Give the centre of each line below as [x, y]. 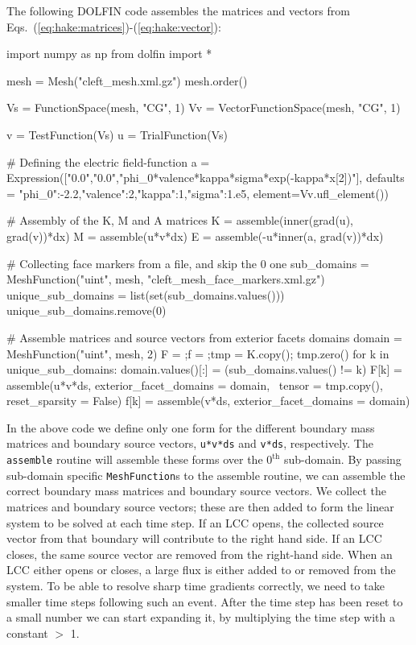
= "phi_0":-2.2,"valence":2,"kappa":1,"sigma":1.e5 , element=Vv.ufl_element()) [198, 193]
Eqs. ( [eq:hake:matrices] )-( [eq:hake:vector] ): [114, 26]
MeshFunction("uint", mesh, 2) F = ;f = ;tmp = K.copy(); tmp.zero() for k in [198, 353]
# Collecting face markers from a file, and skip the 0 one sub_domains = [188, 263]
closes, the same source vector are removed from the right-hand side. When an [200, 554]
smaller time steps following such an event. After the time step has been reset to [205, 601]
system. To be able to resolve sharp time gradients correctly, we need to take [196, 585]
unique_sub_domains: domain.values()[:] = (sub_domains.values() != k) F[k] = [204, 369]
